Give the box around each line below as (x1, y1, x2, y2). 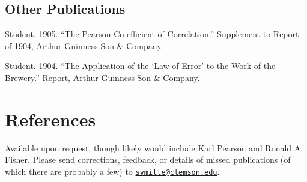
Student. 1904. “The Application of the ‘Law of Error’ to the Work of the (5, 59, 276, 72)
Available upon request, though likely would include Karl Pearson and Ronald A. (5, 141, 303, 154)
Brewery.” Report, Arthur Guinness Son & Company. (5, 71, 200, 83)
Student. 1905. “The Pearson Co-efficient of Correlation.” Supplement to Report (5, 28, 299, 40)
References (5, 106, 96, 131)
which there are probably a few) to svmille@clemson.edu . (5, 165, 220, 177)
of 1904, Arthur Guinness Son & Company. (5, 39, 163, 52)
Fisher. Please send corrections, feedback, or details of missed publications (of (5, 153, 291, 166)
